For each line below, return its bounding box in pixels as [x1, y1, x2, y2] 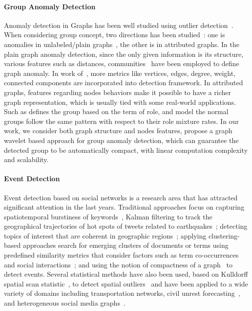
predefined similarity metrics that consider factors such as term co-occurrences [4, 250, 239, 260]
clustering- [208, 230, 240, 240]
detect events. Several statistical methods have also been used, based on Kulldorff [4, 269, 248, 279]
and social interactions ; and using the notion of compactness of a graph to [4, 259, 232, 269]
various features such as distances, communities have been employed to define [4, 58, 239, 69]
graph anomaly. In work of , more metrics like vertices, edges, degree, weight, [4, 68, 236, 78]
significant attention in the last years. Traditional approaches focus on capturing [4, 202, 245, 212]
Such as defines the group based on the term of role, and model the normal [4, 106, 229, 117]
